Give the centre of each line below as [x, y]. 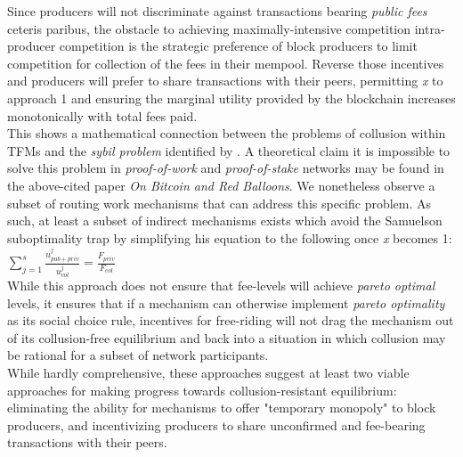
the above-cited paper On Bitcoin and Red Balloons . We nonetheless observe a [221, 185]
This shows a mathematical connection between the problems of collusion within [227, 133]
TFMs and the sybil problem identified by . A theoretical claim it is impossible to [229, 150]
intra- [430, 28]
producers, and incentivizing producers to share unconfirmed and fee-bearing [216, 424]
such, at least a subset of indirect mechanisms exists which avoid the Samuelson [225, 220]
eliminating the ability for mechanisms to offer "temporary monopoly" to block [222, 408]
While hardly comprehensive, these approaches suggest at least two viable [208, 373]
